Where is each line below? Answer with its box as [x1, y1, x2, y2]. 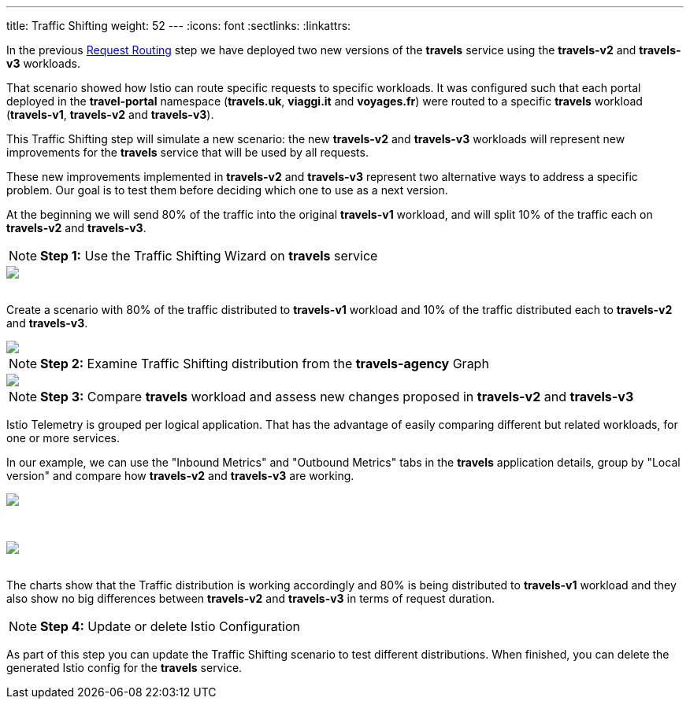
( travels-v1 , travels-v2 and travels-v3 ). [6, 108, 214, 121]
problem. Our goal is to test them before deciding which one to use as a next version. [6, 183, 448, 197]
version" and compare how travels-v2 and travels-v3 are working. [6, 469, 354, 482]
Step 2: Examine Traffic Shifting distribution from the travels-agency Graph [40, 356, 489, 371]
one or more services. [6, 431, 121, 445]
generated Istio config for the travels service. [6, 661, 243, 674]
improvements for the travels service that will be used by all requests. [6, 146, 369, 159]
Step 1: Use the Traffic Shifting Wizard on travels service [40, 248, 378, 264]
